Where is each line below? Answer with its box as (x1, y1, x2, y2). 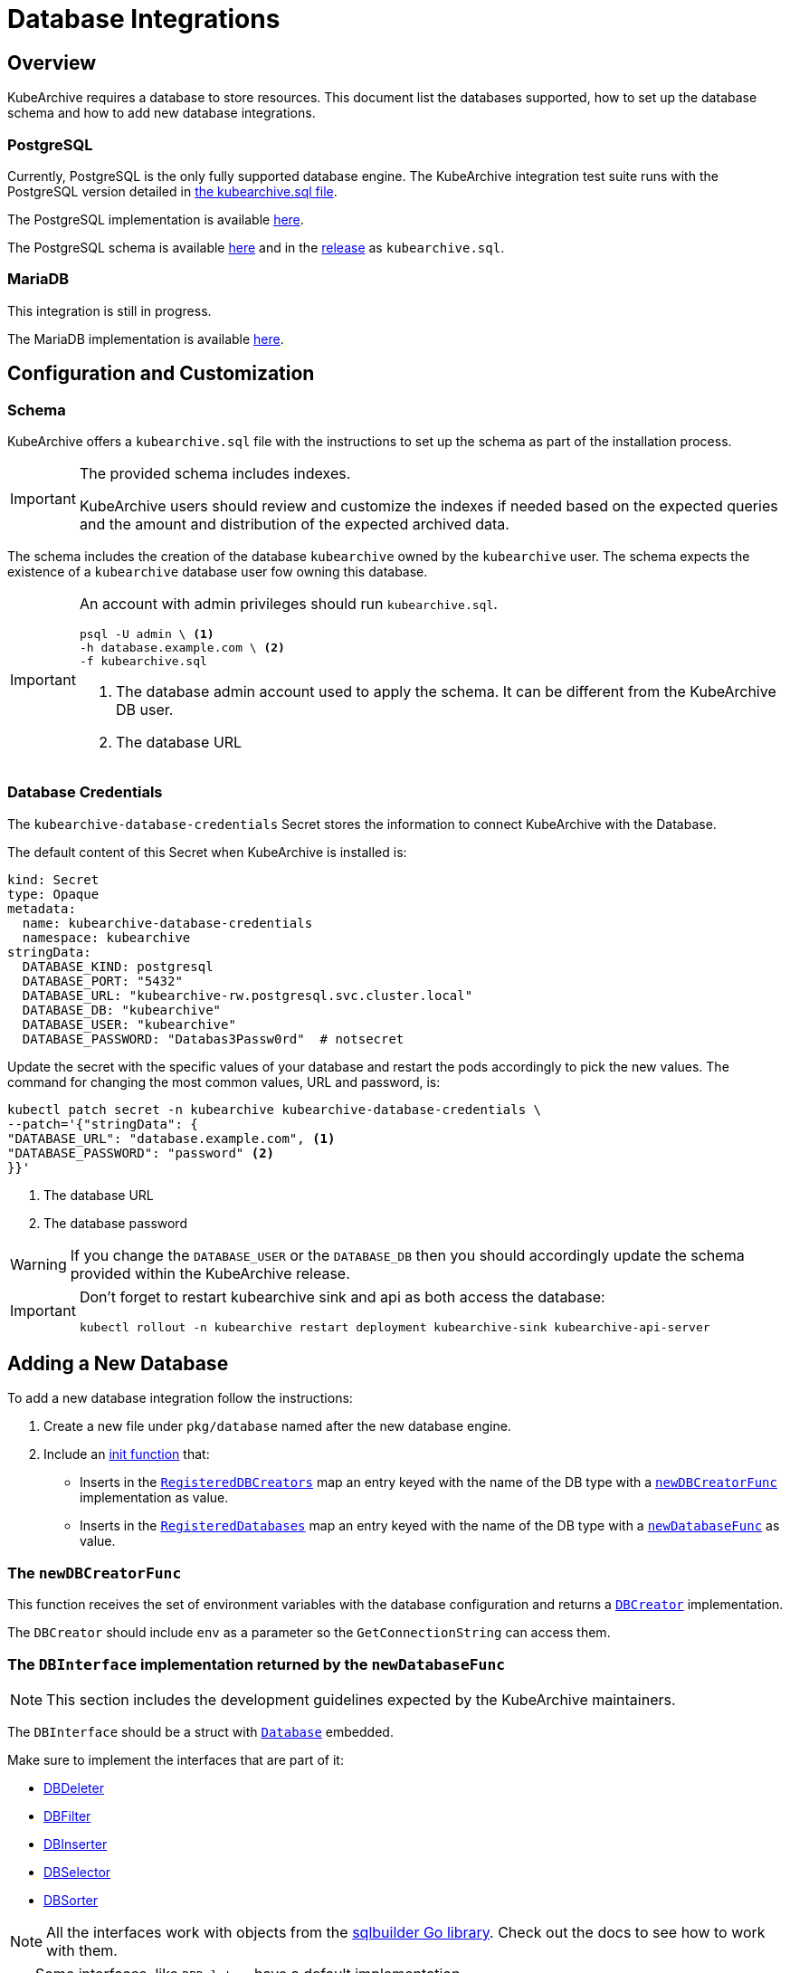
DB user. (115, 700, 174, 719)
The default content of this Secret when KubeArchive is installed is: (7, 844, 407, 860)
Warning (10, 1254, 67, 1273)
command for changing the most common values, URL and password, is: (7, 1073, 441, 1090)
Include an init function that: (43, 1446, 210, 1463)
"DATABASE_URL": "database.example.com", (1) (7, 1130, 336, 1146)
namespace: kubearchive (22, 929, 191, 945)
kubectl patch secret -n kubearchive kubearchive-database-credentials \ (7, 1101, 542, 1117)
